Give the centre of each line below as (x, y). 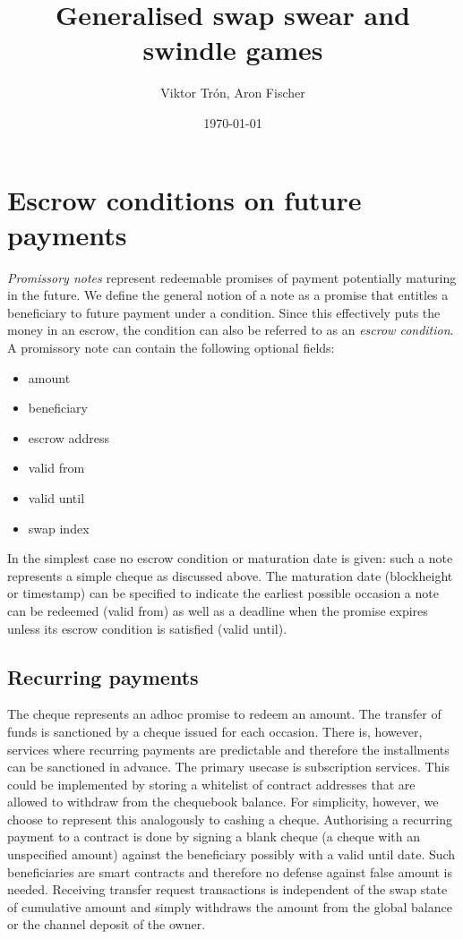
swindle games (233, 50)
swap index (59, 528)
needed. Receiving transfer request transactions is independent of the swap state (227, 889)
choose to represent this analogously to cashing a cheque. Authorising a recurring (230, 819)
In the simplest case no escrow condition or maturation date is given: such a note (230, 558)
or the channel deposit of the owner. (107, 924)
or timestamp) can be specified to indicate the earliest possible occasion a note (223, 593)
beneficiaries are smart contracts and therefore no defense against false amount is (230, 871)
